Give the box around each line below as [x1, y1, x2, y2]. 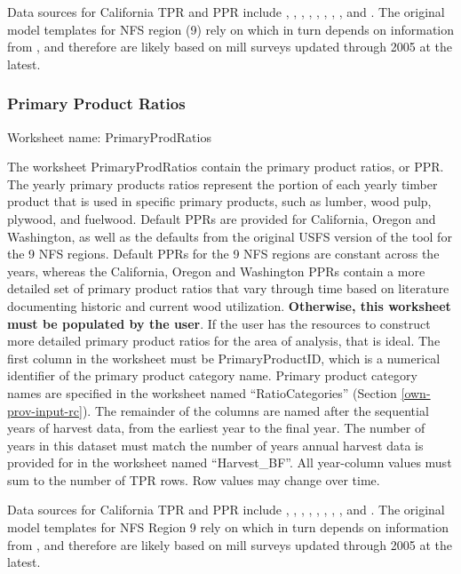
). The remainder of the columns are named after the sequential [82, 401, 429, 419]
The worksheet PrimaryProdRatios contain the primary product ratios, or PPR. [7, 157, 444, 176]
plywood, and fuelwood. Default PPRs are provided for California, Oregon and [7, 209, 436, 227]
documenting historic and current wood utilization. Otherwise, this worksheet [7, 296, 451, 315]
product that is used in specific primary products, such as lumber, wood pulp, [7, 192, 432, 211]
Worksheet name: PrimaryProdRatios [7, 127, 211, 146]
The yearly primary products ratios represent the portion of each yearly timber [7, 174, 438, 193]
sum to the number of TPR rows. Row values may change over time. [7, 470, 380, 489]
